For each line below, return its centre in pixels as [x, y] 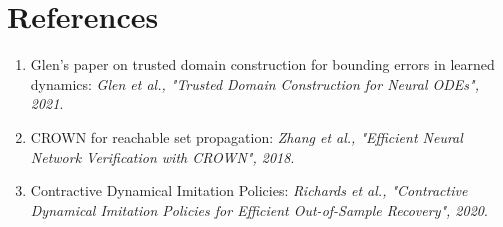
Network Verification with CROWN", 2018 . [162, 156]
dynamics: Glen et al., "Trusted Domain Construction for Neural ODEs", [254, 83]
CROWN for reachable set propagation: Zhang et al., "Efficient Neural [246, 136]
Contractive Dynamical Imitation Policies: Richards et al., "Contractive [249, 190]
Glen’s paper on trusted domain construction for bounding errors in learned [262, 64]
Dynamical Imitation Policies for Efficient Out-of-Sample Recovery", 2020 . [259, 209]
